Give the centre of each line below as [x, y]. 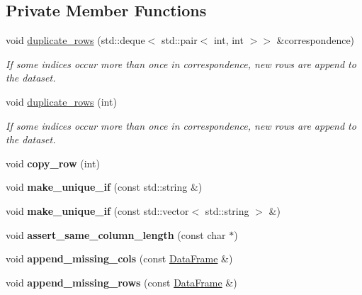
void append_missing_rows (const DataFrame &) [121, 282]
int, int [228, 40]
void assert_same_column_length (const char [116, 234]
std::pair [179, 40]
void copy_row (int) [53, 163]
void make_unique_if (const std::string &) [104, 187]
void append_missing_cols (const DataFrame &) [119, 258]
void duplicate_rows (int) [61, 101]
